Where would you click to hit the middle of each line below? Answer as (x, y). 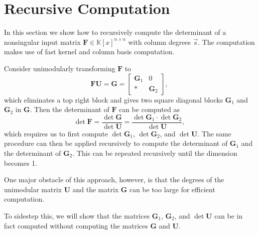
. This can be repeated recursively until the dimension (155, 153)
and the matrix (95, 189)
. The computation (226, 42)
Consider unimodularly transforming (60, 68)
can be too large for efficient (172, 189)
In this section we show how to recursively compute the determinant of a (115, 32)
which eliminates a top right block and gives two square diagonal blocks (114, 99)
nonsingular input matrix (42, 42)
